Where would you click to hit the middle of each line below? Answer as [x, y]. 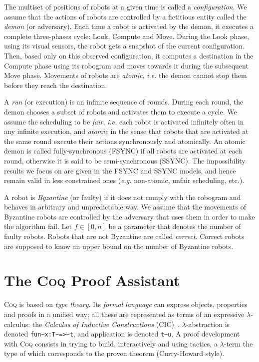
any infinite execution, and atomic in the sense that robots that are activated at [126, 131]
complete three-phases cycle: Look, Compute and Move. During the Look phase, [127, 36]
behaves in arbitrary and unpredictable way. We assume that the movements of [125, 207]
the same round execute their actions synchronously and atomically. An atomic [125, 141]
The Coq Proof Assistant [92, 280]
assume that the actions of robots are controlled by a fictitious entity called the [125, 16]
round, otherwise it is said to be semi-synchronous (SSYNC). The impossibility [125, 160]
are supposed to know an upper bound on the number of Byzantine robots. [119, 246]
